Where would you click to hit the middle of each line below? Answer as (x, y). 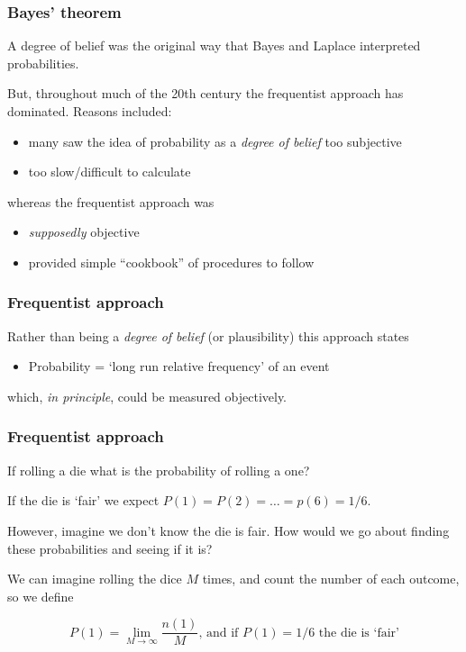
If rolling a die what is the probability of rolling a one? (159, 470)
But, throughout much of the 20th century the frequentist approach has (206, 93)
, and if (219, 633)
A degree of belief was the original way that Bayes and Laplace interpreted (214, 45)
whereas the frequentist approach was (111, 201)
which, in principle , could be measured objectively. (147, 396)
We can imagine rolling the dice (95, 579)
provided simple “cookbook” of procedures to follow (171, 262)
